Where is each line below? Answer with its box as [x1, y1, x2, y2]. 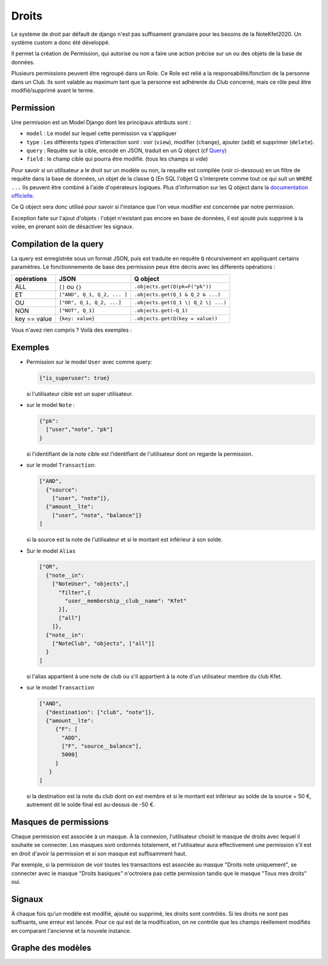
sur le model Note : [26, 402, 75, 409]
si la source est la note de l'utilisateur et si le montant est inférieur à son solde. [26, 536, 223, 543]
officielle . [11, 192, 35, 199]
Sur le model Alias [26, 547, 76, 554]
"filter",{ [58, 589, 91, 596]
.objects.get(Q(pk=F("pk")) [134, 284, 212, 290]
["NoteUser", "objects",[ [52, 580, 129, 587]
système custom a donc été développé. [11, 38, 111, 46]
